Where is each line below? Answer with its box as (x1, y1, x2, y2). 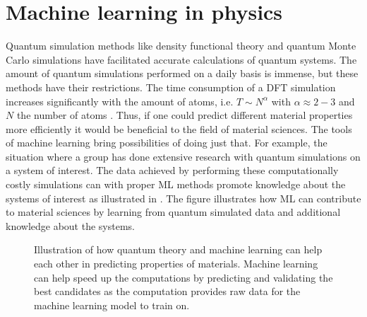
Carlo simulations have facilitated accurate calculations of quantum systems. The (6, 52, 357, 67)
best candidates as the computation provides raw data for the (34, 284, 301, 299)
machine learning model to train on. (34, 297, 190, 312)
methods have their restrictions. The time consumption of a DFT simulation (6, 79, 336, 94)
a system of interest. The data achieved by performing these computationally (6, 163, 339, 178)
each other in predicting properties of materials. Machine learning (34, 256, 318, 271)
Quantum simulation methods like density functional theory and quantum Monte (6, 38, 356, 53)
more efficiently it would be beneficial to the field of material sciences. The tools (6, 121, 352, 136)
